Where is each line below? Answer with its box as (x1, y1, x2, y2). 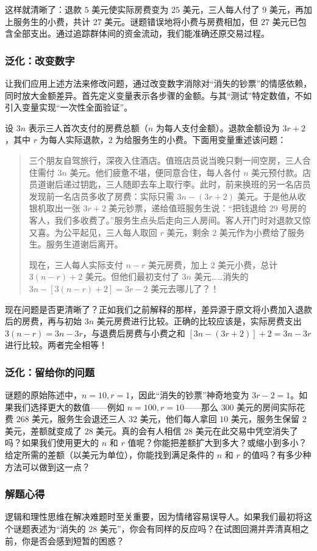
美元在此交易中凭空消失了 (195, 424, 298, 437)
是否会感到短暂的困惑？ (30, 534, 124, 547)
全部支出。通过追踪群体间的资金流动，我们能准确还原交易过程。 (13, 27, 269, 40)
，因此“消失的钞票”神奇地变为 (130, 389, 249, 401)
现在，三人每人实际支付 (29, 258, 123, 271)
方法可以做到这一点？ (5, 460, 90, 473)
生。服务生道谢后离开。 (29, 238, 123, 250)
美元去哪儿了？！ (151, 282, 219, 294)
